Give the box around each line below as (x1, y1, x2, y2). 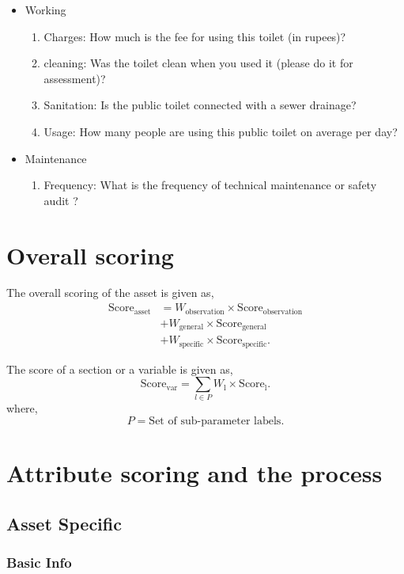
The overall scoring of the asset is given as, (6, 284, 214, 301)
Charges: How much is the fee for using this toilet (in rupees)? (43, 28, 346, 44)
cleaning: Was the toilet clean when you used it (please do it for (43, 55, 353, 71)
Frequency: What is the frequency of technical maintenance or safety (43, 177, 377, 193)
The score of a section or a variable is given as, (6, 360, 233, 377)
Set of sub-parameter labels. (149, 416, 285, 428)
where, (6, 400, 38, 416)
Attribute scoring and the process (6, 457, 383, 489)
